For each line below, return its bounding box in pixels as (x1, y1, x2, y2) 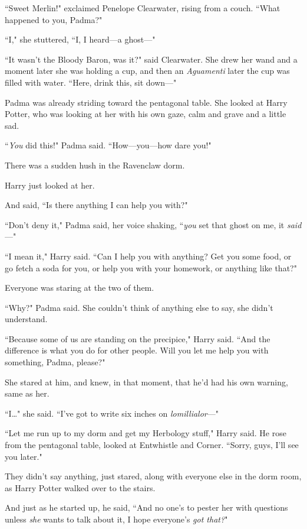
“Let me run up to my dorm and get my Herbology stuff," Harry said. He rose (5, 427, 286, 439)
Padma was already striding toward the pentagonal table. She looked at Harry (5, 96, 288, 108)
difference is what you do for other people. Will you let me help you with (5, 344, 269, 356)
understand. (5, 313, 48, 325)
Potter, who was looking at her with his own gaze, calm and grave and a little (5, 108, 286, 120)
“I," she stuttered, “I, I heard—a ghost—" (5, 33, 156, 46)
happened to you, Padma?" (5, 13, 103, 25)
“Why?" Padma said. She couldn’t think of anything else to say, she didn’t (5, 301, 273, 313)
